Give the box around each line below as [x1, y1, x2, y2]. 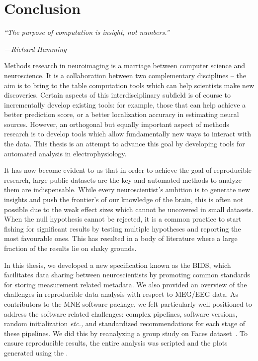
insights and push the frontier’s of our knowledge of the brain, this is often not [4, 194, 244, 205]
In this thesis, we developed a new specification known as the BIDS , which [4, 259, 231, 270]
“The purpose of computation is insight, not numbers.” [4, 27, 170, 37]
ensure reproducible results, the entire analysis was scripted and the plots [4, 338, 228, 348]
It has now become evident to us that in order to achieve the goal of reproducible [4, 165, 252, 175]
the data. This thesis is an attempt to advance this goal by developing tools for [4, 138, 245, 149]
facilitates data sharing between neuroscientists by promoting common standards [4, 269, 250, 280]
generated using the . [4, 347, 68, 358]
